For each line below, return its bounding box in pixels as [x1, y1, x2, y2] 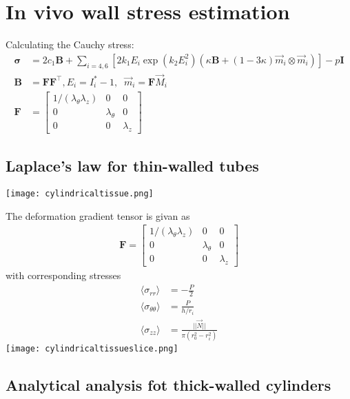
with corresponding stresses [6, 268, 121, 283]
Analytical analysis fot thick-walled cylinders [6, 374, 331, 396]
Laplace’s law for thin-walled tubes [6, 155, 259, 176]
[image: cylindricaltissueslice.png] [6, 344, 178, 354]
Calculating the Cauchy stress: [6, 37, 134, 52]
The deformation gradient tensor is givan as [6, 208, 190, 223]
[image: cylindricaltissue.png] [6, 189, 154, 199]
